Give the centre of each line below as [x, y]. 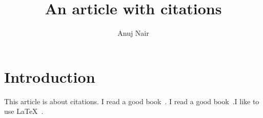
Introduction [50, 76]
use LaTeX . [24, 111]
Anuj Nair [133, 33]
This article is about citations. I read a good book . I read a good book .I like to [132, 101]
